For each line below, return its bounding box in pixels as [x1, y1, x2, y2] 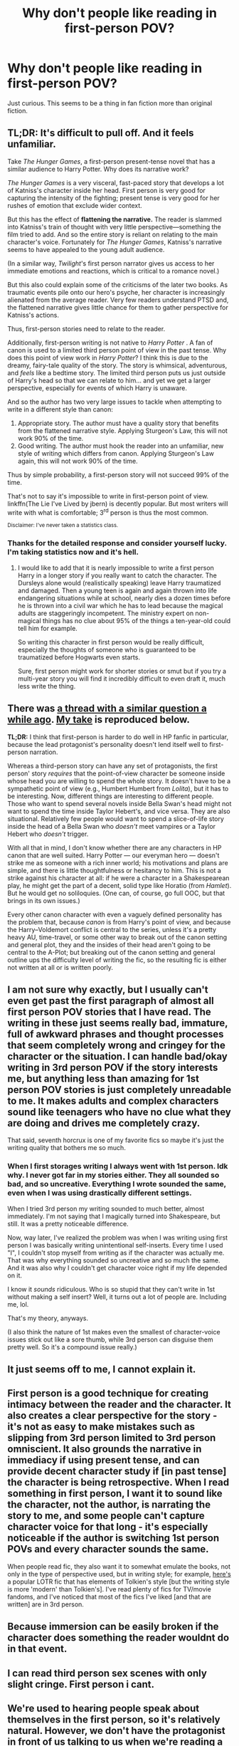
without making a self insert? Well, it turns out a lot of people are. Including [7, 1292, 227, 1301]
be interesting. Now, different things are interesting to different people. [7, 792, 214, 800]
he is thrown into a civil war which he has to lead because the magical [17, 601, 223, 610]
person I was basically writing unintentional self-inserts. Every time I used [7, 1240, 223, 1249]
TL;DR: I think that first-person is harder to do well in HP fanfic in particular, [7, 732, 229, 741]
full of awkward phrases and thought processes [7, 1028, 224, 1040]
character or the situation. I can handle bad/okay [7, 1050, 228, 1062]
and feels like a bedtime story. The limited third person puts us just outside [7, 368, 226, 377]
